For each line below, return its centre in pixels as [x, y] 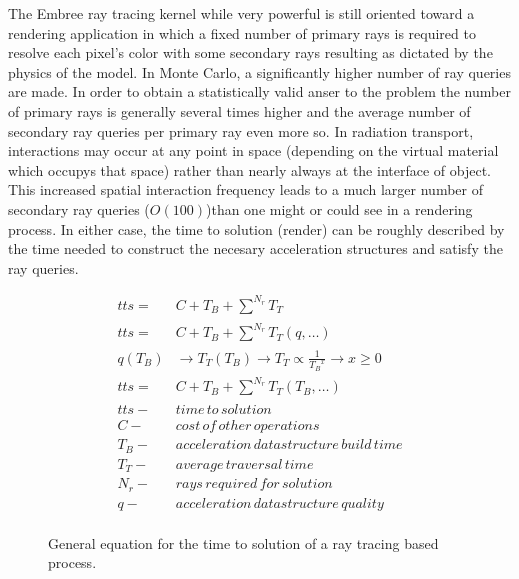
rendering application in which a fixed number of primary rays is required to [242, 32]
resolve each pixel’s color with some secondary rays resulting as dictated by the [250, 52]
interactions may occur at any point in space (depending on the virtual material [253, 150]
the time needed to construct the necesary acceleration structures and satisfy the [255, 248]
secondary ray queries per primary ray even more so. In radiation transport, [241, 130]
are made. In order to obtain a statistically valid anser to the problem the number [259, 91]
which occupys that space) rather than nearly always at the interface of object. [249, 169]
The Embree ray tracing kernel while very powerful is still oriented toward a [241, 13]
